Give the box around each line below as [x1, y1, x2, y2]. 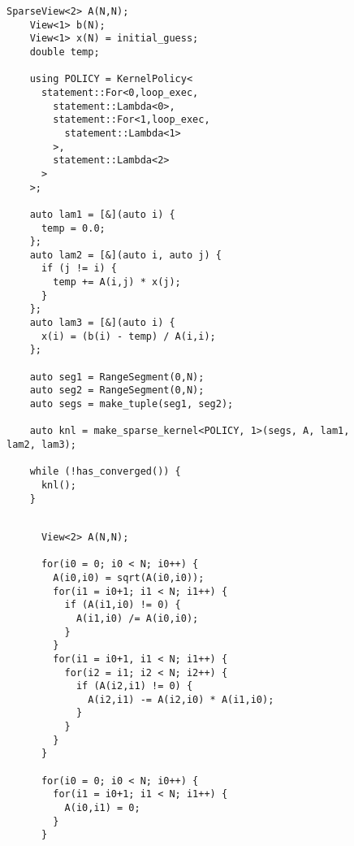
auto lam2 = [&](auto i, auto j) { [29, 249, 222, 261]
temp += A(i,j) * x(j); [53, 276, 181, 289]
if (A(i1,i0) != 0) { [64, 599, 181, 611]
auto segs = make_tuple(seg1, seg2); [29, 398, 234, 410]
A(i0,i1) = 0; [64, 802, 140, 814]
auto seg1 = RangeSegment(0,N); [29, 371, 205, 383]
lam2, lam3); [6, 439, 76, 450]
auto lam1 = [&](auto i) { [29, 208, 175, 220]
